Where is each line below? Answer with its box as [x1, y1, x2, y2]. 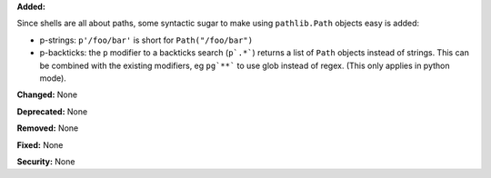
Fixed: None [16, 139, 64, 150]
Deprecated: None [16, 105, 88, 117]
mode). [39, 73, 67, 84]
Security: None [16, 155, 75, 167]
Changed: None [16, 89, 77, 100]
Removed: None [16, 123, 79, 133]
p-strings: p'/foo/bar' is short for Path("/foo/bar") [39, 35, 254, 45]
